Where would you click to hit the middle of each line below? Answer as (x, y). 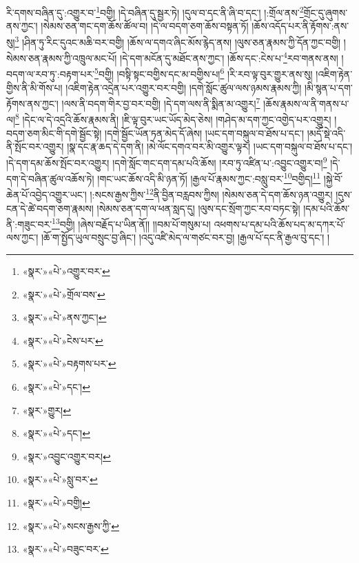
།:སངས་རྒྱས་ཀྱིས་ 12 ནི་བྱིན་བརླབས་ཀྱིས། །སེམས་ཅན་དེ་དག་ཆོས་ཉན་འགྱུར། (211, 194)
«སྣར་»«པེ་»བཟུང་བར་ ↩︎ (65, 549)
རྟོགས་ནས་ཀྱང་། (32, 103)
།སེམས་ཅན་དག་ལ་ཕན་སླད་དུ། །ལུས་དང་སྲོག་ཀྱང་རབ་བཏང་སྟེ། (198, 208)
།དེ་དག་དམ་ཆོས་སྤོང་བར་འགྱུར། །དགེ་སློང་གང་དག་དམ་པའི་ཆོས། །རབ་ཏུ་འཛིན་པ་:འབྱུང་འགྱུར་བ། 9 (167, 161)
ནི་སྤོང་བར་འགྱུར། (35, 146)
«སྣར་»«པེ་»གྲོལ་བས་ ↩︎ (64, 294)
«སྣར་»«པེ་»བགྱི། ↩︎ (56, 502)
